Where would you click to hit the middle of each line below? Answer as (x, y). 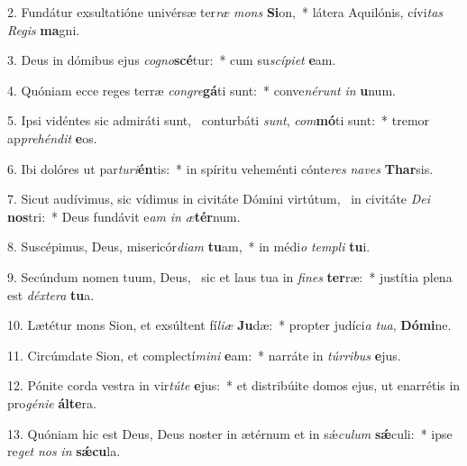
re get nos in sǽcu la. (64, 451)
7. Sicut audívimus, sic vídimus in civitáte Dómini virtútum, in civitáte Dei (219, 199)
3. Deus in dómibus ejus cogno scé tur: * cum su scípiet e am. (172, 60)
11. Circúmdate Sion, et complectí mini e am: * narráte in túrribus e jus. (204, 355)
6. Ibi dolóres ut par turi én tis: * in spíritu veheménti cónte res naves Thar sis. (220, 168)
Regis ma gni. (44, 29)
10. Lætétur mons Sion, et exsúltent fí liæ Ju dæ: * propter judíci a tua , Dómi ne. (229, 325)
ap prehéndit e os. (52, 137)
